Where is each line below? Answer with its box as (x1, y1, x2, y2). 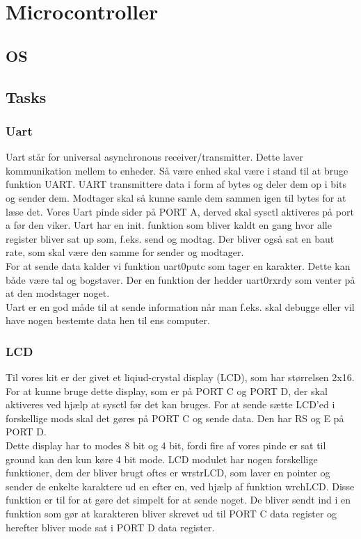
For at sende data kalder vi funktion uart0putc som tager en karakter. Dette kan (6, 258, 351, 273)
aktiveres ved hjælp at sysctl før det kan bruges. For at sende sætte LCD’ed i (6, 397, 335, 412)
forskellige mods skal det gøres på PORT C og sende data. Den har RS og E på (6, 410, 344, 425)
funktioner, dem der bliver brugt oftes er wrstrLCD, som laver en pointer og (6, 465, 330, 480)
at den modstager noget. (6, 286, 110, 300)
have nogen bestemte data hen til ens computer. (6, 313, 210, 328)
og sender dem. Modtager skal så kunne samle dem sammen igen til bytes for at (6, 190, 346, 204)
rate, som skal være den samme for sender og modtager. (6, 245, 244, 259)
